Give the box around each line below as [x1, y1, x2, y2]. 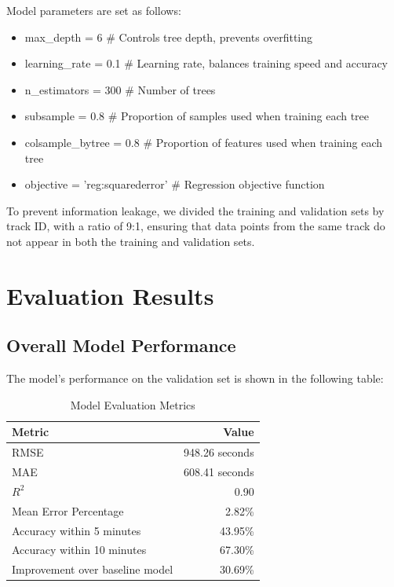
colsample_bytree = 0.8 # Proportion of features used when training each [24, 134, 383, 150]
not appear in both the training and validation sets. [6, 233, 255, 249]
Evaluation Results [6, 279, 214, 311]
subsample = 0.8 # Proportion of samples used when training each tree [24, 108, 370, 124]
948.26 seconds [184, 444, 254, 460]
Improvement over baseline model [12, 561, 173, 578]
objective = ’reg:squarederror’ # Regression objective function [24, 176, 325, 193]
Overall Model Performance [6, 333, 236, 358]
